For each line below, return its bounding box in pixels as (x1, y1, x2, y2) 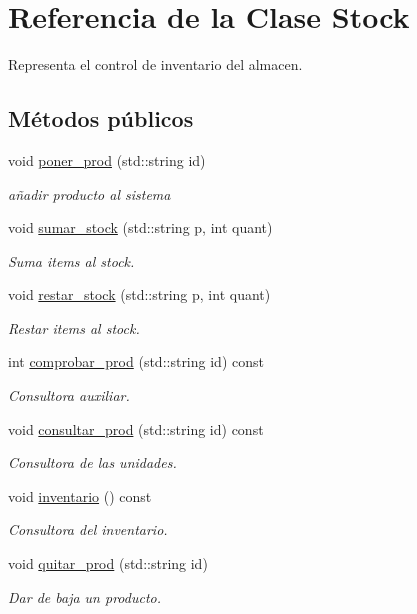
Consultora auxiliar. (8, 385, 130, 406)
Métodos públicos (8, 103, 194, 134)
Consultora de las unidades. (8, 452, 177, 473)
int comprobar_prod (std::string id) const (8, 351, 264, 372)
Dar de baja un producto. (8, 586, 161, 607)
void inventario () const (8, 485, 152, 506)
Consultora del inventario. (8, 519, 168, 540)
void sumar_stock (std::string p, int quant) (8, 217, 273, 238)
